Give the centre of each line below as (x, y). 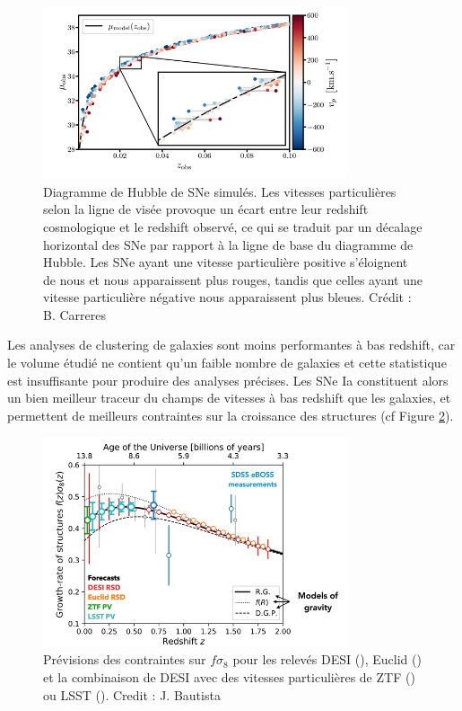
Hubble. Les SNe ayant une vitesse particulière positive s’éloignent (226, 262)
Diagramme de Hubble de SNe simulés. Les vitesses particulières (220, 191)
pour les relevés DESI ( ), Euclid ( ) (327, 659)
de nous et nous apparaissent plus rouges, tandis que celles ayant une (233, 279)
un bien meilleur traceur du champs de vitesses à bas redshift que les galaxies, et (229, 398)
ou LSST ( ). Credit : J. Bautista (132, 694)
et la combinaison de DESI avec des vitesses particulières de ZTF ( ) (229, 677)
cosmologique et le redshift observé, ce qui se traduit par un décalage (233, 226)
